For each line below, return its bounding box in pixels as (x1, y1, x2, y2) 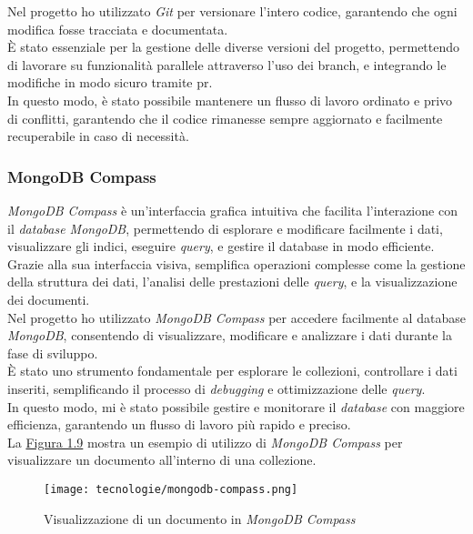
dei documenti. (7, 289, 90, 308)
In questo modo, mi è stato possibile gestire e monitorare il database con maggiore (7, 397, 465, 416)
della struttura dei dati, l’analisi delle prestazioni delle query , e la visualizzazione (7, 272, 458, 291)
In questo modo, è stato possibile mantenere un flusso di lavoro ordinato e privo (7, 90, 453, 109)
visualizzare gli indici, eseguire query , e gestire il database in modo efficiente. (7, 237, 435, 256)
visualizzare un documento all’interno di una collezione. (7, 450, 317, 469)
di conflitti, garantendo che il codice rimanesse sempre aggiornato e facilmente (7, 108, 443, 127)
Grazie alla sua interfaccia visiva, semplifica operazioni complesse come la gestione (7, 254, 466, 273)
